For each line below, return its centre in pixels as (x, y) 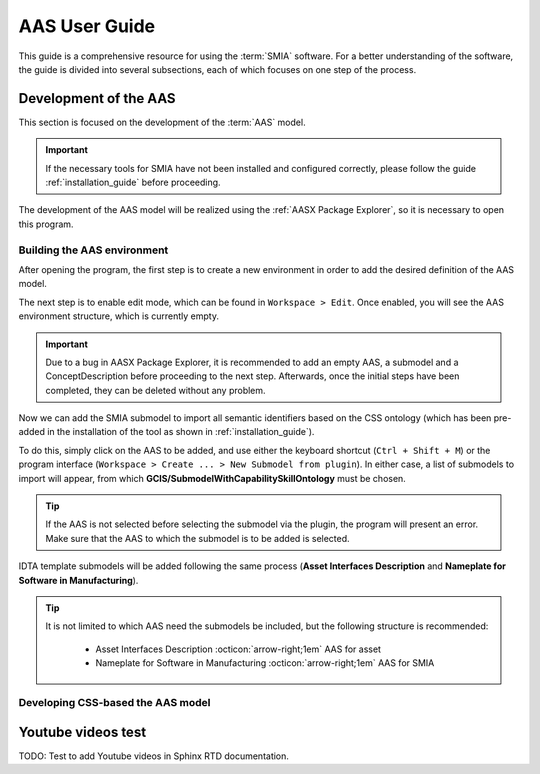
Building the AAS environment (93, 250)
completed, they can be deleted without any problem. (155, 390)
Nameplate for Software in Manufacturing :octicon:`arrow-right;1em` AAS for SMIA (265, 663)
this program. (46, 224)
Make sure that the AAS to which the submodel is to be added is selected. (197, 538)
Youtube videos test (82, 731)
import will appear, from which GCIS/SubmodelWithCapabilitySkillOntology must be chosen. (212, 478)
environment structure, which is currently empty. (119, 316)
